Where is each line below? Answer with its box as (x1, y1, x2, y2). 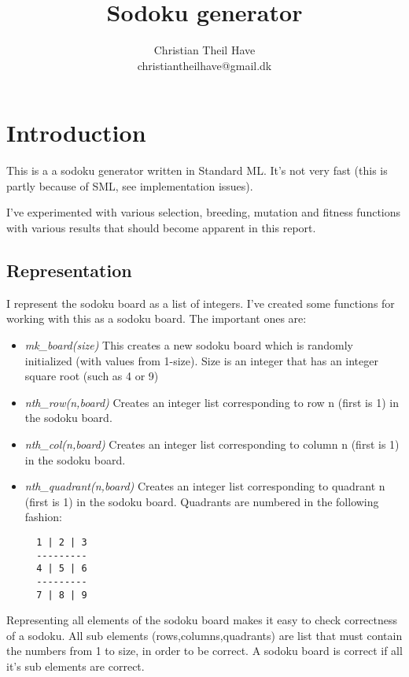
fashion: (24, 509, 62, 525)
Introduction (6, 117, 146, 149)
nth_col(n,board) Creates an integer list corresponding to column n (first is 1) (24, 435, 400, 452)
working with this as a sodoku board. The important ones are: (6, 310, 307, 327)
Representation (6, 258, 132, 283)
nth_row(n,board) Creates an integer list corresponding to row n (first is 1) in (24, 394, 399, 410)
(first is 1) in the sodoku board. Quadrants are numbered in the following (24, 493, 379, 509)
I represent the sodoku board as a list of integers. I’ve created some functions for (6, 294, 395, 311)
